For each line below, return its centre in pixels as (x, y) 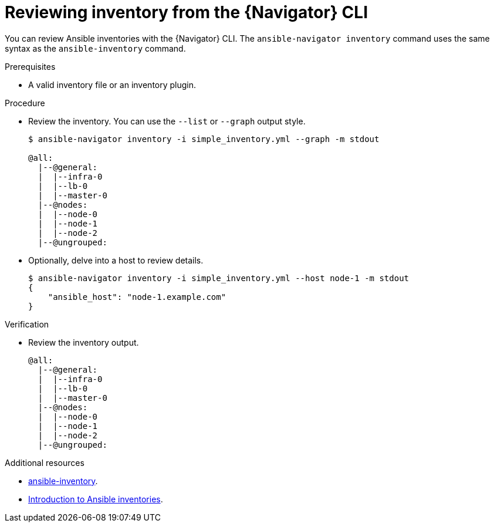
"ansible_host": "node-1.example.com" (137, 297)
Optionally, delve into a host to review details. (116, 260)
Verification (27, 324)
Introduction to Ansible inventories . (96, 499)
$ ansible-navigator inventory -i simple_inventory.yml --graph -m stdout (204, 139)
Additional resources (45, 462)
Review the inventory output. (84, 342)
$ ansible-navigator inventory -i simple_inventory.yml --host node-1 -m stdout (219, 278)
